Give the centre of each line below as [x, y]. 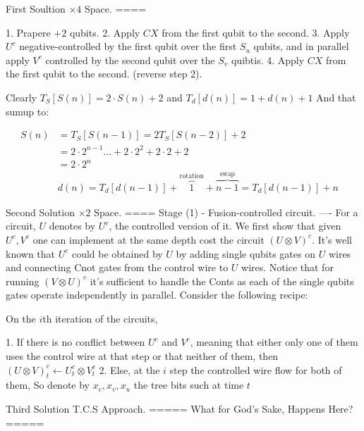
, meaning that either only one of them [274, 342]
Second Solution [41, 212]
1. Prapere [28, 32]
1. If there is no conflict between [75, 342]
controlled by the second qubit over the [130, 60]
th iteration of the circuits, [100, 318]
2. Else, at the [129, 369]
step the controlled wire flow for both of [256, 369]
